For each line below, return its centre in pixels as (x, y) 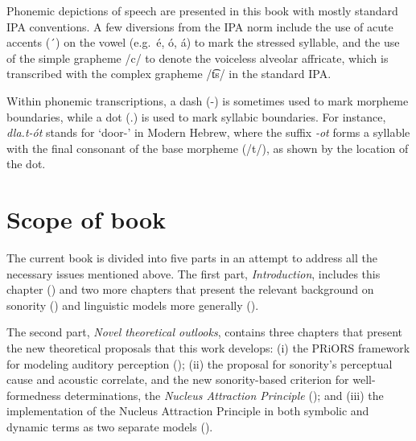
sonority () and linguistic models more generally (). (133, 305)
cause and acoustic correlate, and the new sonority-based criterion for (178, 379)
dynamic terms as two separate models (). (110, 427)
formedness (34, 395)
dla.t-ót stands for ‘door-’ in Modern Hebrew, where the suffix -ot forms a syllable (208, 132)
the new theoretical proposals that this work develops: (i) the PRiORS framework (208, 348)
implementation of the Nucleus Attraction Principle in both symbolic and (188, 411)
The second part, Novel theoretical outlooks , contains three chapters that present (205, 332)
